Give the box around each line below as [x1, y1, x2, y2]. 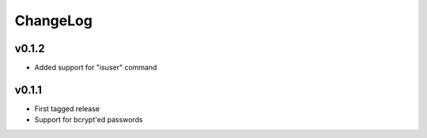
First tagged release [34, 103, 100, 114]
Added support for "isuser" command [34, 63, 157, 73]
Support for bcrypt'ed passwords [34, 115, 143, 125]
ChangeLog [14, 12, 93, 29]
